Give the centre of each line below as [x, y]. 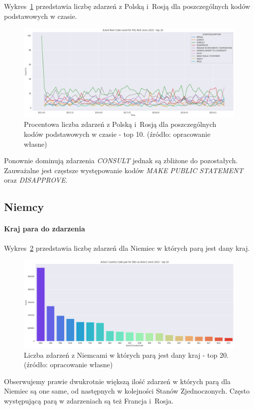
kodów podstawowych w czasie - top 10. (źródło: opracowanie [117, 134]
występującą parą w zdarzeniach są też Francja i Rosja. [89, 400]
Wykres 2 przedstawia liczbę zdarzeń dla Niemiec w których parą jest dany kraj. [127, 248]
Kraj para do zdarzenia [45, 229]
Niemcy [24, 207]
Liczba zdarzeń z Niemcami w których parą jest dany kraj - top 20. [126, 355]
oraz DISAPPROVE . [36, 180]
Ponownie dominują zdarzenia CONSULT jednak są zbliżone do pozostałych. [121, 160]
